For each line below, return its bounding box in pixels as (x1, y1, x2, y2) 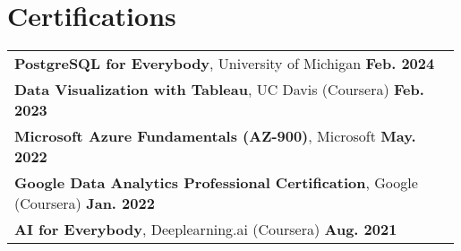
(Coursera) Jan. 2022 (14, 193, 155, 214)
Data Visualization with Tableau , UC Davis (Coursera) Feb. (14, 79, 424, 100)
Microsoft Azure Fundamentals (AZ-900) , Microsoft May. (14, 125, 416, 147)
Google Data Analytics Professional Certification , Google (14, 172, 418, 194)
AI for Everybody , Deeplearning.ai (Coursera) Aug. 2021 (14, 219, 397, 240)
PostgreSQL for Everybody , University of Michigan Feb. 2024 (14, 53, 435, 74)
